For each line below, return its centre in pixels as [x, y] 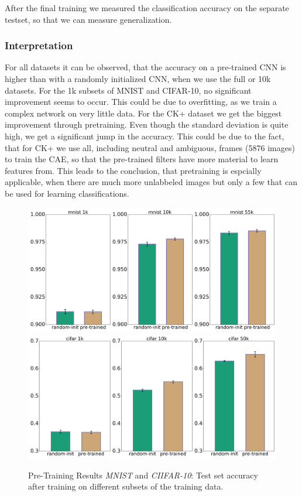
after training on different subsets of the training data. [126, 486]
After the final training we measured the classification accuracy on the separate [147, 8]
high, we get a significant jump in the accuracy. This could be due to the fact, [145, 136]
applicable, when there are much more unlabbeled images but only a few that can [151, 182]
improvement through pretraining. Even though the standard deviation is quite [147, 124]
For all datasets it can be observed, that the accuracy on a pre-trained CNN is [145, 67]
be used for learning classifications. [67, 193]
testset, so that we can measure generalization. [88, 19]
